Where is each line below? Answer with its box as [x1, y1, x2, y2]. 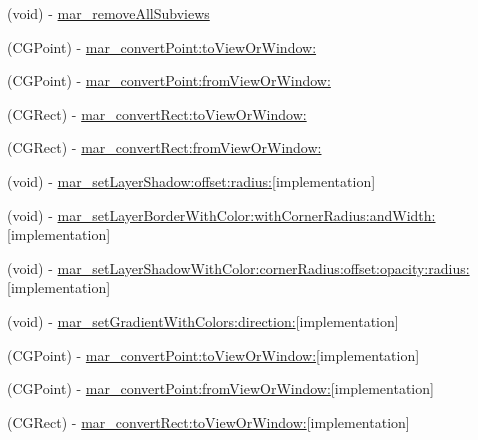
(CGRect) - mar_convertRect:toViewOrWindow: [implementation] [7, 411, 410, 432]
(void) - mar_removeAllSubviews [7, 3, 210, 23]
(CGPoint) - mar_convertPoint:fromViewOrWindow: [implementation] [7, 378, 434, 399]
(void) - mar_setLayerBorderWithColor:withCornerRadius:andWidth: [7, 204, 436, 225]
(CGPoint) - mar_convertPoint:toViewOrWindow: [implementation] [7, 344, 420, 365]
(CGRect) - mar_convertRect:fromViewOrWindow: [7, 137, 322, 158]
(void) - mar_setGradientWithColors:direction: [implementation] [7, 310, 399, 331]
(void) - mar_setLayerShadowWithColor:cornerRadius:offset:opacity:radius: [7, 257, 470, 278]
